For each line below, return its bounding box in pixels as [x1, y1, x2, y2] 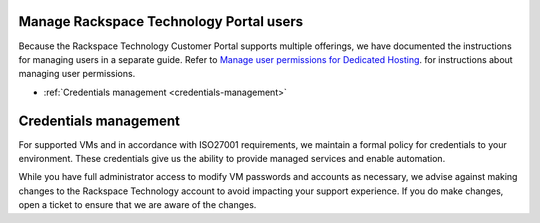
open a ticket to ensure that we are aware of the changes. [18, 199, 257, 211]
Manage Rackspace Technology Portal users [18, 13, 304, 30]
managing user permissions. [18, 68, 136, 80]
